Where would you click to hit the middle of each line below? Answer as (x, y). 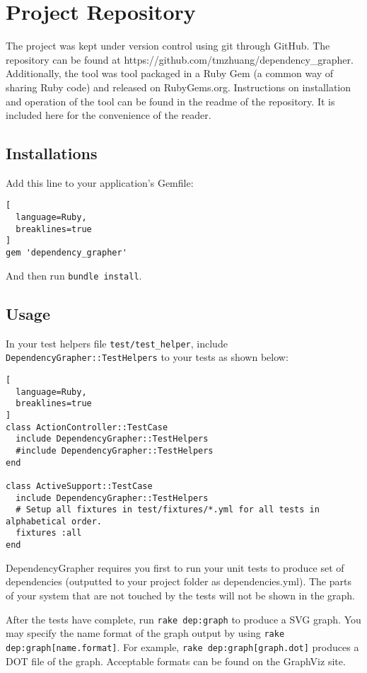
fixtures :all (49, 533)
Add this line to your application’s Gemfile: (100, 182)
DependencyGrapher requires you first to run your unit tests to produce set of (175, 567)
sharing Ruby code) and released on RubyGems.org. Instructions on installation (179, 87)
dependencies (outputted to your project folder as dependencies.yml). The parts (179, 581)
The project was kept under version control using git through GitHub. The (168, 46)
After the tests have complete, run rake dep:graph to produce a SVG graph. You (183, 619)
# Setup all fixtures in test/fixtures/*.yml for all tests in (168, 510)
